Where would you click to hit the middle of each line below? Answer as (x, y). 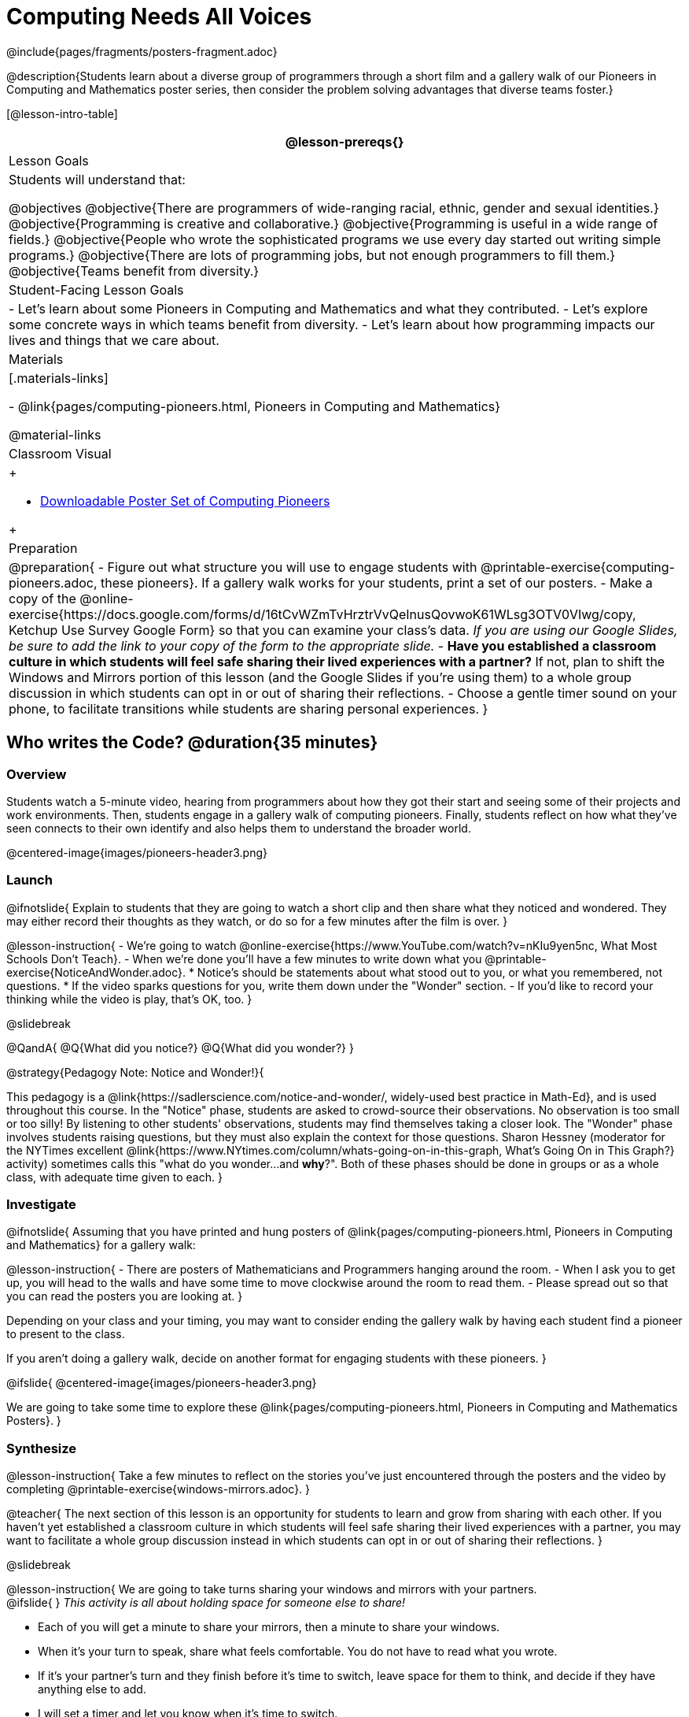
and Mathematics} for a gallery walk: (101, 1245)
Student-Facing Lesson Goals (96, 289)
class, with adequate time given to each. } (114, 1177)
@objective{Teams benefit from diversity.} (134, 271)
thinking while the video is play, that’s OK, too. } (129, 999)
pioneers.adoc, (53, 582)
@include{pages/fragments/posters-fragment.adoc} (142, 51)
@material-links (55, 434)
